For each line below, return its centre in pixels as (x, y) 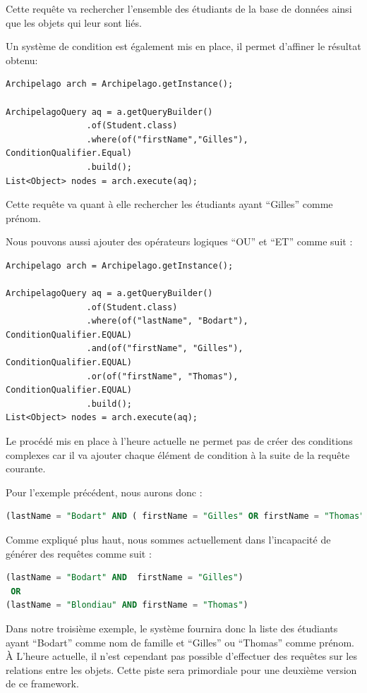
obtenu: (22, 60)
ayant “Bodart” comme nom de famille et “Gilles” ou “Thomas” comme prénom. (180, 642)
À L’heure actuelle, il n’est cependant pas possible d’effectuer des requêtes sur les (181, 656)
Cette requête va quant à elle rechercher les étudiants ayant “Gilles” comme (169, 204)
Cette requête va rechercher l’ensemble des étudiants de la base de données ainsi (179, 8)
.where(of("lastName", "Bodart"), (167, 321)
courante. (26, 468)
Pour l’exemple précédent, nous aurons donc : (104, 492)
